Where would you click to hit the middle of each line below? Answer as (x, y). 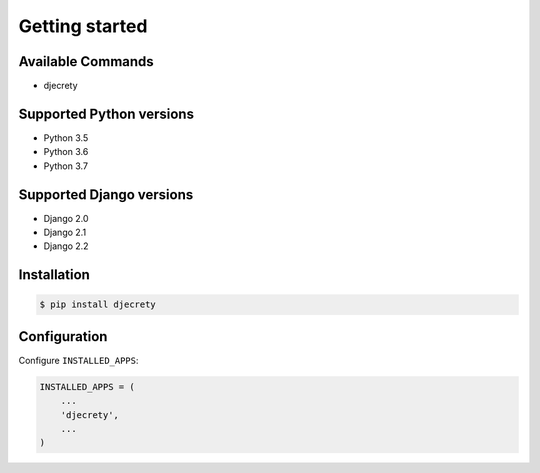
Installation (54, 275)
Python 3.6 (66, 152)
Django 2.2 (66, 246)
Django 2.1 (65, 232)
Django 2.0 (66, 218)
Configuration (63, 336)
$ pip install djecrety (98, 304)
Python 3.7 (66, 166)
